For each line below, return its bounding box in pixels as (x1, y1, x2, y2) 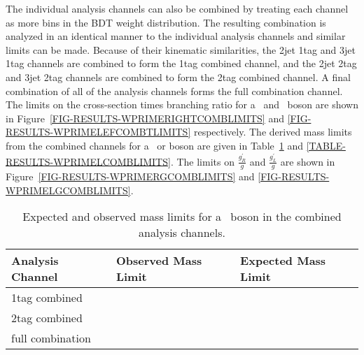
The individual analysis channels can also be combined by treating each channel (6, 1, 349, 15)
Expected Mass (240, 252, 326, 269)
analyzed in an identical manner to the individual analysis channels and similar (6, 29, 346, 43)
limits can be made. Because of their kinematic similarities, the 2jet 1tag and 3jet (6, 42, 356, 57)
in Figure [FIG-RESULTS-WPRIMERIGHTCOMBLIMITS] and (6, 110, 284, 125)
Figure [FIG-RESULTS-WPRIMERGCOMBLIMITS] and (6, 169, 255, 184)
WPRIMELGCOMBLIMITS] (6, 182, 131, 197)
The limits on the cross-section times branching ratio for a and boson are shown (6, 97, 358, 112)
